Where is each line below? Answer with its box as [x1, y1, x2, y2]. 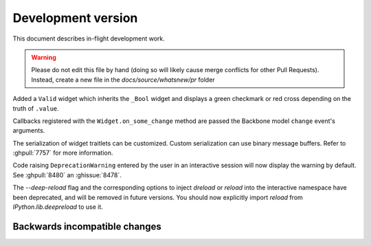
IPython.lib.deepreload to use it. [12, 203, 103, 211]
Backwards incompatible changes [12, 221, 161, 232]
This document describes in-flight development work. [12, 34, 165, 43]
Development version [12, 10, 138, 25]
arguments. [12, 126, 45, 135]
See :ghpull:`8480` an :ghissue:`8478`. [12, 170, 122, 179]
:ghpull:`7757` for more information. [12, 148, 113, 157]
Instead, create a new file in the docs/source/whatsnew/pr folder [31, 76, 216, 84]
